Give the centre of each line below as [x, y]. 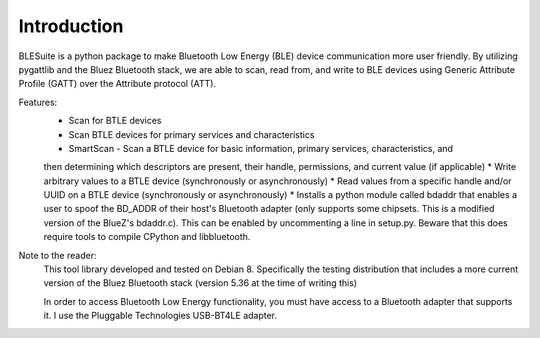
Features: [38, 102]
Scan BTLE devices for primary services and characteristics [191, 134]
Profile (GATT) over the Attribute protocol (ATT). [117, 84]
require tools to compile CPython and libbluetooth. [147, 237]
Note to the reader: [57, 255]
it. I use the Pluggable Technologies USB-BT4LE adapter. [160, 316]
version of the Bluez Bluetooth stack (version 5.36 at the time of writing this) [200, 283]
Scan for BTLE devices [115, 121]
